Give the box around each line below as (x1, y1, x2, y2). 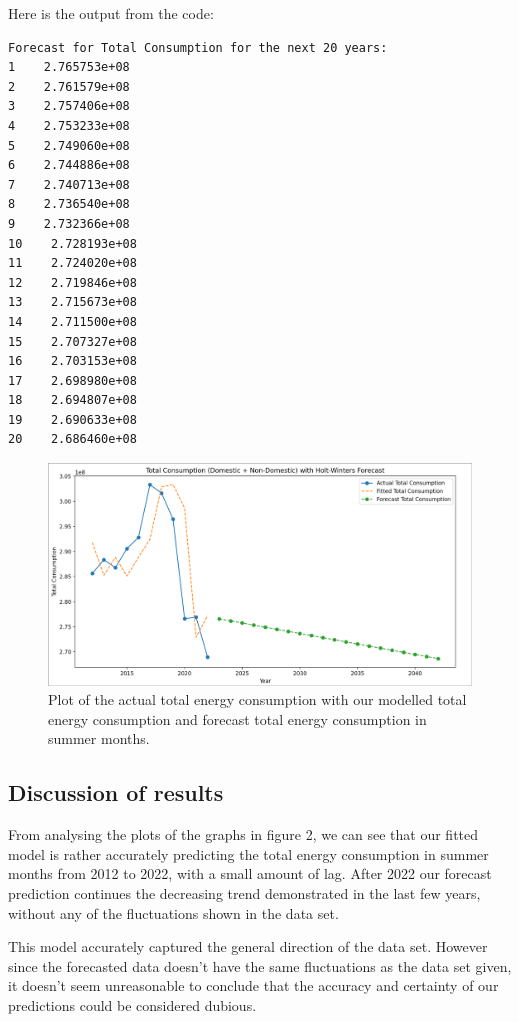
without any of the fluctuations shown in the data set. (8, 902, 339, 923)
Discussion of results (8, 777, 224, 808)
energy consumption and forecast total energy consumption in (48, 708, 427, 729)
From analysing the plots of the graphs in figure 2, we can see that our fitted (8, 824, 479, 845)
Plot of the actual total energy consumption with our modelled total (48, 689, 467, 710)
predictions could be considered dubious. (8, 994, 257, 1015)
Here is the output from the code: (8, 3, 214, 23)
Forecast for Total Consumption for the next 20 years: (8, 40, 388, 55)
